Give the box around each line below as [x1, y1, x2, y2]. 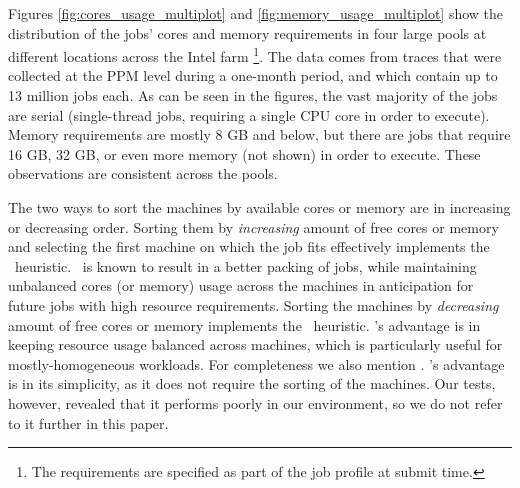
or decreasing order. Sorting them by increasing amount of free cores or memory [8, 216, 499, 237]
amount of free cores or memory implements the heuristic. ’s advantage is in [8, 314, 481, 335]
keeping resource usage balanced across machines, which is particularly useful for [8, 334, 503, 355]
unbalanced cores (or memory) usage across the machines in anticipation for [8, 275, 474, 296]
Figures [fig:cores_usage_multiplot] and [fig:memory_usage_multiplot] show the [8, 3, 504, 23]
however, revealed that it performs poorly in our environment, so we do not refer [8, 392, 503, 413]
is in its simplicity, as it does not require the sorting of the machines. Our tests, [8, 373, 496, 394]
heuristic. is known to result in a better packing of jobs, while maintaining [14, 255, 477, 276]
